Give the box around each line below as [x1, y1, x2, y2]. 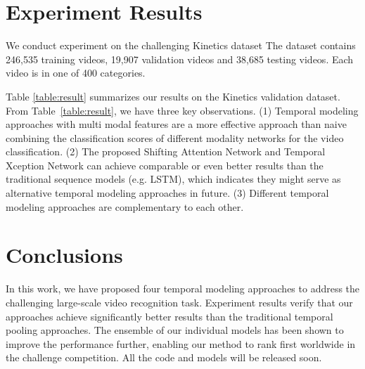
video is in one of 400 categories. [6, 65, 146, 80]
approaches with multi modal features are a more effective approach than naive [6, 117, 347, 131]
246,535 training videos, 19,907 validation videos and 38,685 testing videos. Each [6, 51, 354, 66]
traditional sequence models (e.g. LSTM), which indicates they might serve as [6, 171, 341, 186]
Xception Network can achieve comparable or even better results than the [6, 157, 324, 172]
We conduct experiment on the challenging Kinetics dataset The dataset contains [6, 38, 356, 53]
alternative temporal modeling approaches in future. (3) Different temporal [6, 186, 329, 200]
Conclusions [6, 240, 123, 269]
